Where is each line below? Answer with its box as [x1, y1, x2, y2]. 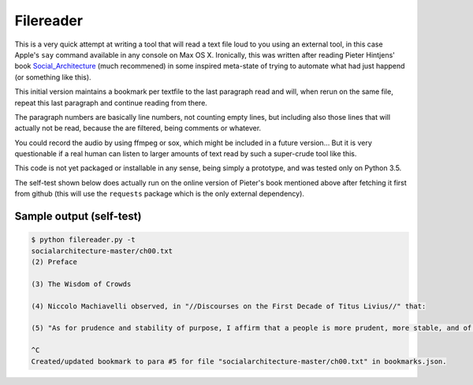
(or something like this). [14, 72, 91, 82]
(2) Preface [31, 257, 78, 267]
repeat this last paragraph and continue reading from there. [14, 98, 208, 107]
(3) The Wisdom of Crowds [31, 279, 132, 288]
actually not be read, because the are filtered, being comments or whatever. [14, 123, 262, 133]
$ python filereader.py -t [31, 235, 136, 245]
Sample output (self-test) [14, 210, 142, 223]
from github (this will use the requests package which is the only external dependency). [14, 189, 305, 199]
